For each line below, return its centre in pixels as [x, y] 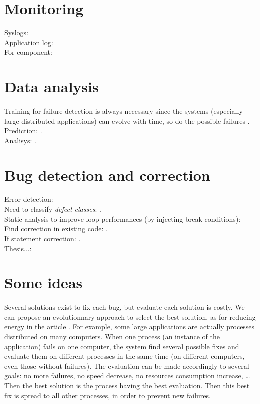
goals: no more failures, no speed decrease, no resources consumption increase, [124, 376]
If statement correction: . [42, 238]
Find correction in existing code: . [56, 228]
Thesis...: [18, 248]
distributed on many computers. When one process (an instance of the [112, 336]
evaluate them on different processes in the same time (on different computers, [124, 356]
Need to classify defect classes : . [53, 209]
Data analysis [51, 87]
